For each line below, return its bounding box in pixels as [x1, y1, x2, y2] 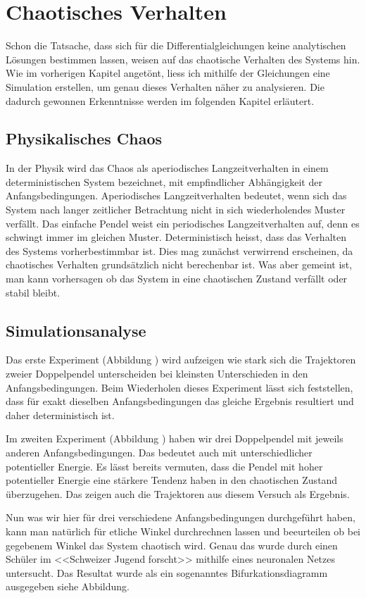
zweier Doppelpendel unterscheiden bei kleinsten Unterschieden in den [6, 366, 308, 381]
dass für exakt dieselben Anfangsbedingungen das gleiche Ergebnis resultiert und [6, 394, 354, 409]
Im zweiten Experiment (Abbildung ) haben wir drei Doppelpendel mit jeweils [6, 431, 343, 446]
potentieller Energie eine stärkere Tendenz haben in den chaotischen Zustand [6, 473, 338, 487]
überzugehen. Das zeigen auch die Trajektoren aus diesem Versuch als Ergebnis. [6, 486, 350, 501]
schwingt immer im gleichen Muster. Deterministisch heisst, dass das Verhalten [6, 230, 346, 244]
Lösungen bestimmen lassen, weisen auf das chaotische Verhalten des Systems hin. [6, 51, 360, 66]
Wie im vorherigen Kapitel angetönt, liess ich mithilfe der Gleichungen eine [6, 66, 330, 80]
